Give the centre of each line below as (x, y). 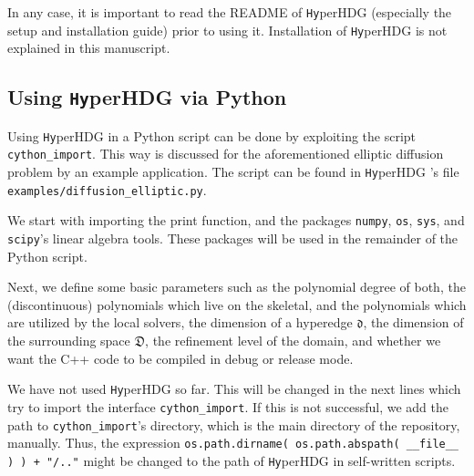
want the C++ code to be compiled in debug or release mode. (180, 358)
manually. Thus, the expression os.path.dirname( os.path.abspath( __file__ (233, 443)
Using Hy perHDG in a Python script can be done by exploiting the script (212, 135)
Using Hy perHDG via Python (147, 97)
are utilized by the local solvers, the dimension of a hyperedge (180, 322)
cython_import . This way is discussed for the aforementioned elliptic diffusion (226, 154)
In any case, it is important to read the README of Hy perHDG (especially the (230, 12)
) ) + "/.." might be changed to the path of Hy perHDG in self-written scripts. (232, 460)
